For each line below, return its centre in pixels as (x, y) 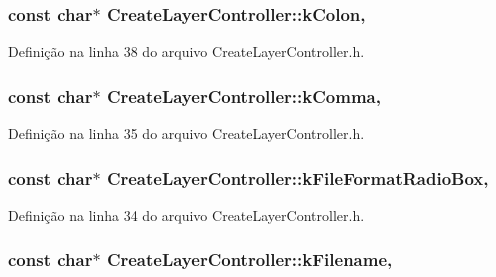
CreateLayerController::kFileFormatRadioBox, (297, 177)
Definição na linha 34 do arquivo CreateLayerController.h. (186, 214)
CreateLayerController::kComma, (243, 95)
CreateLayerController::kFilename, (249, 259)
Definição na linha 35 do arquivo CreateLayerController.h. (186, 133)
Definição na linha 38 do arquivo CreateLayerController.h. (186, 51)
